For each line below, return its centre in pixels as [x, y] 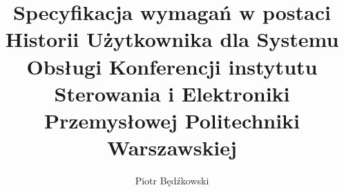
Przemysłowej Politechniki [172, 120]
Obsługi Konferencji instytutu [172, 66]
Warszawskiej [172, 147]
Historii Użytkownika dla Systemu [172, 39]
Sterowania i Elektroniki [172, 93]
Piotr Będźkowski [172, 181]
